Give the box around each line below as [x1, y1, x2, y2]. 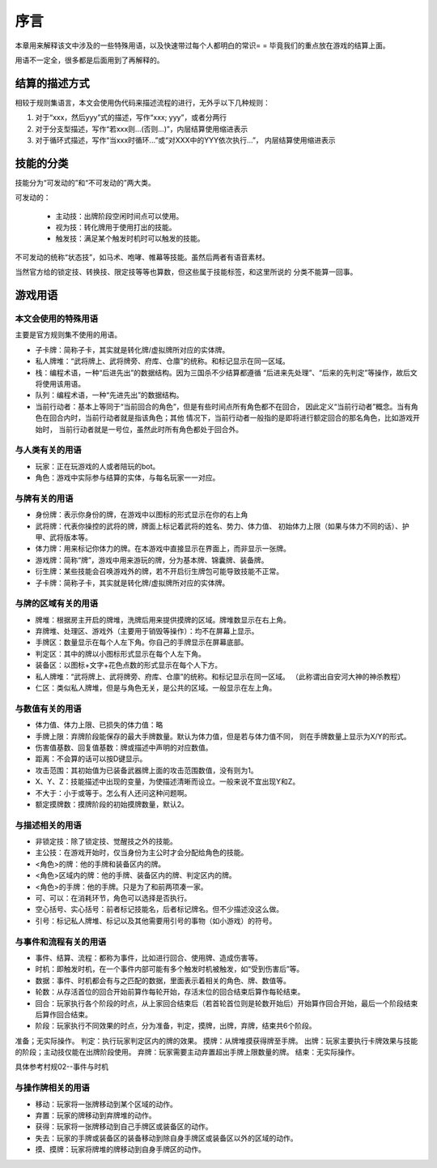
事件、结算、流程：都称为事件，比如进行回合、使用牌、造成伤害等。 [35, 952, 262, 962]
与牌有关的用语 [15, 493, 74, 504]
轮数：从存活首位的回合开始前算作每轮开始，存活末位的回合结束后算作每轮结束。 [35, 987, 305, 997]
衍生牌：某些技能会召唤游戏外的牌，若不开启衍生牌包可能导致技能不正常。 [35, 567, 283, 576]
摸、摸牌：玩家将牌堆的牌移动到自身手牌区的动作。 [35, 1144, 206, 1154]
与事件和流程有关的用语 [15, 936, 107, 948]
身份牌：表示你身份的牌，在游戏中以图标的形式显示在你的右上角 [35, 510, 248, 520]
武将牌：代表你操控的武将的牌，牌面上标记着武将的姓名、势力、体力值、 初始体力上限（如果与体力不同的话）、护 [35, 521, 409, 531]
